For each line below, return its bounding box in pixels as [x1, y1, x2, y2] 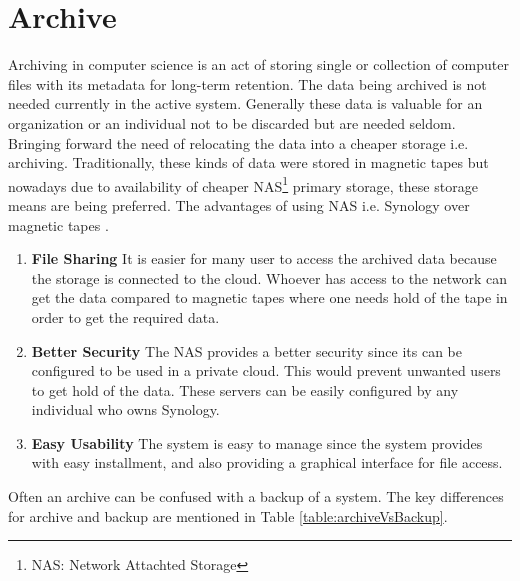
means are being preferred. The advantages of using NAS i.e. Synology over [8, 194, 470, 215]
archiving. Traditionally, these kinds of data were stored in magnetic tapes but [8, 152, 489, 173]
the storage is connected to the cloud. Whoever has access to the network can [31, 267, 508, 288]
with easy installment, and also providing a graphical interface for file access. [31, 452, 503, 473]
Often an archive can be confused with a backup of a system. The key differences [8, 486, 504, 507]
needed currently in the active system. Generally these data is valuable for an [8, 93, 483, 114]
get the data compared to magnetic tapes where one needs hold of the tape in [31, 287, 508, 308]
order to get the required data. [31, 306, 220, 327]
